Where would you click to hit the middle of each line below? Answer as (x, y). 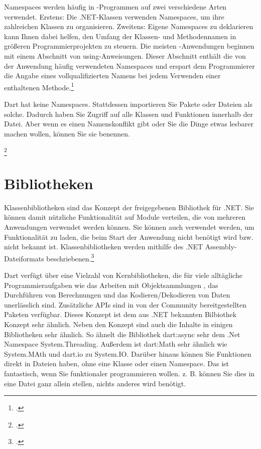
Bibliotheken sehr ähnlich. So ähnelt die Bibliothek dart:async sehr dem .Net (122, 334)
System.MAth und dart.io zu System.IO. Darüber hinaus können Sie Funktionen (128, 353)
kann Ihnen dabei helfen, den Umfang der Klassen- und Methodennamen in (120, 36)
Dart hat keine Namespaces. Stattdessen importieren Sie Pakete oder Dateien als (128, 104)
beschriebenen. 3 (70, 257)
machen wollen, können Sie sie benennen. (67, 133)
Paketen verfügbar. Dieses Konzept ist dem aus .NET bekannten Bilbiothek (120, 314)
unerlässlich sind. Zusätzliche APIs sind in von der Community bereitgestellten (125, 304)
